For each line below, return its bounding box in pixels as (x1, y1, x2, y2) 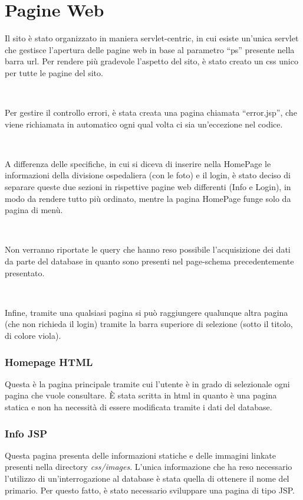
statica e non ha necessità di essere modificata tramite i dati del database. (5, 401, 272, 413)
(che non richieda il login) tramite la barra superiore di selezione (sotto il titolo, (5, 318, 293, 330)
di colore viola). (5, 329, 61, 341)
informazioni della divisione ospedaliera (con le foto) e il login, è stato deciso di (5, 169, 291, 181)
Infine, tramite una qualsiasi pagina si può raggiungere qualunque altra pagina (5, 306, 288, 318)
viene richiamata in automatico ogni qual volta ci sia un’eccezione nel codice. (5, 117, 283, 130)
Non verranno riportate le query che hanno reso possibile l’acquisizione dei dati (5, 243, 291, 256)
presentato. (5, 266, 45, 279)
